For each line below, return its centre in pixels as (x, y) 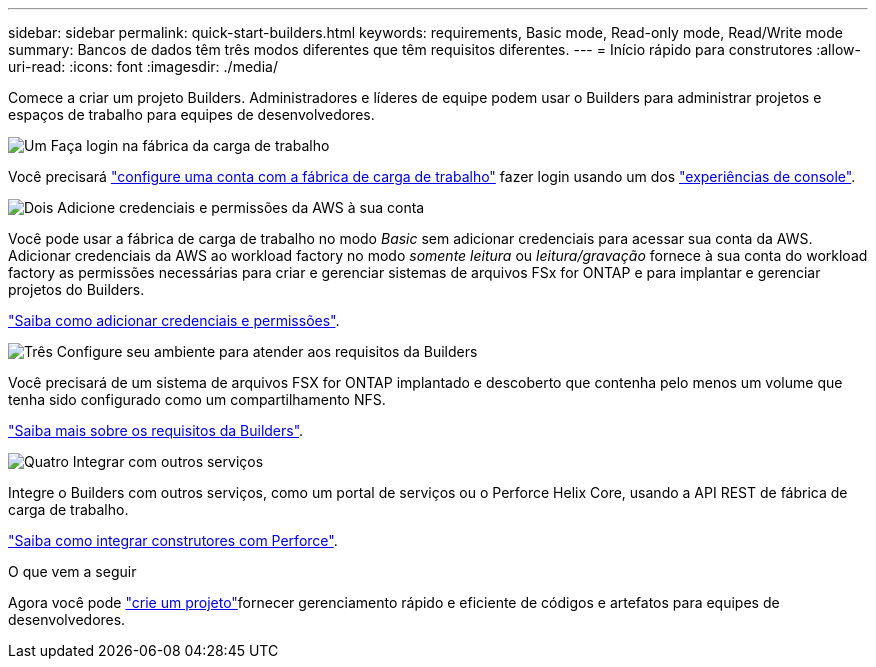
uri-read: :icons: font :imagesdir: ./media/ (143, 66)
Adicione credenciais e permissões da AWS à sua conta (241, 207)
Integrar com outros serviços (168, 461)
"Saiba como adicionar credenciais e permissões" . (174, 320)
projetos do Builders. (76, 289)
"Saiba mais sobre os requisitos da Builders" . (156, 430)
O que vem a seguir (72, 571)
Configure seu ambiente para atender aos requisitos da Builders (267, 351)
